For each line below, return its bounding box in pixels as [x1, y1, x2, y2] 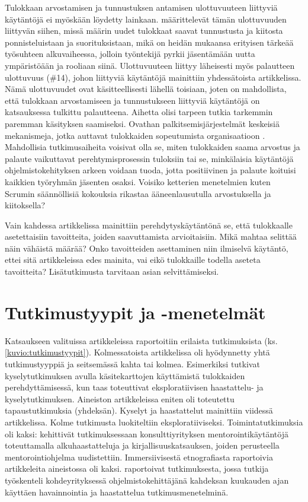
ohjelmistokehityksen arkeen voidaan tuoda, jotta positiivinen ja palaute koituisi [5, 164, 296, 176]
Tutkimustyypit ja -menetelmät [5, 300, 266, 324]
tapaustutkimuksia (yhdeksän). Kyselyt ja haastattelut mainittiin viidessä [5, 404, 273, 417]
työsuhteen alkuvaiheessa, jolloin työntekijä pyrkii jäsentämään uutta [5, 47, 255, 60]
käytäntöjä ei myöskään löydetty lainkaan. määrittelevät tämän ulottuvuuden [5, 12, 287, 25]
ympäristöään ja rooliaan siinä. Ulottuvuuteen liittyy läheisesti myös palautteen [5, 59, 295, 71]
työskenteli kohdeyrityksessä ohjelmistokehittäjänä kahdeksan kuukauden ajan [5, 474, 289, 486]
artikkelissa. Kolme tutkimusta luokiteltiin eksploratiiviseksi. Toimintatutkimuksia [5, 415, 303, 428]
